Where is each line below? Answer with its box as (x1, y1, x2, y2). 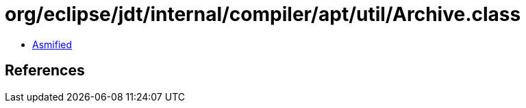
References (5, 62, 85, 79)
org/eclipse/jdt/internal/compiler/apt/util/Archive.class (5, 3, 521, 26)
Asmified (32, 38, 73, 50)
